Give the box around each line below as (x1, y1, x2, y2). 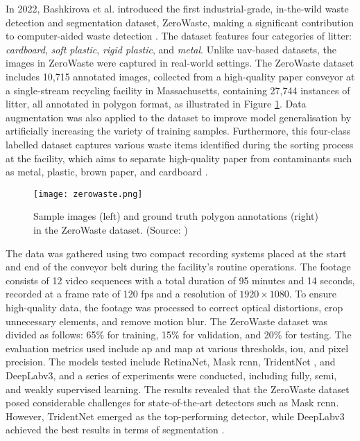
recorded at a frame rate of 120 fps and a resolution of (6, 286, 237, 301)
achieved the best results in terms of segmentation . (6, 422, 225, 437)
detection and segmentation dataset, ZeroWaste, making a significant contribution (6, 15, 354, 29)
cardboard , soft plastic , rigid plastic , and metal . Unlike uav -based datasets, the (6, 42, 336, 56)
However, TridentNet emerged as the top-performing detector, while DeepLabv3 (6, 408, 345, 423)
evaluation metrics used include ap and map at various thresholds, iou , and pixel (6, 340, 349, 355)
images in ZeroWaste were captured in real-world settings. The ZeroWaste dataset (6, 55, 354, 70)
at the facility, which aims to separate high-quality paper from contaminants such (6, 150, 352, 165)
